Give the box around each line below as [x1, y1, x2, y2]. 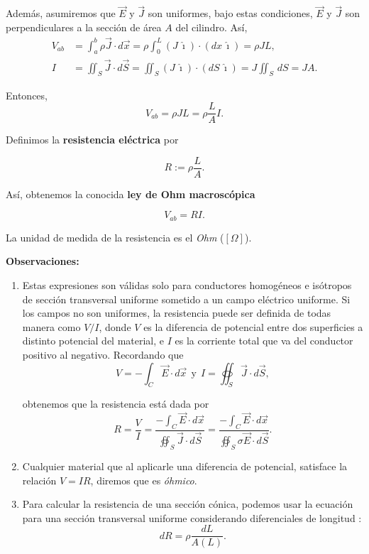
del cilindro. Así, [175, 19, 248, 34]
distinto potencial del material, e [22, 333, 165, 348]
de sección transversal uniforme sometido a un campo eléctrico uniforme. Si [22, 291, 351, 306]
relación [22, 472, 57, 487]
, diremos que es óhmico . [90, 472, 197, 487]
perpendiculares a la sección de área [6, 19, 162, 34]
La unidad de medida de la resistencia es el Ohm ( [6, 229, 224, 244]
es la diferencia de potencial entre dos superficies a [143, 319, 363, 334]
